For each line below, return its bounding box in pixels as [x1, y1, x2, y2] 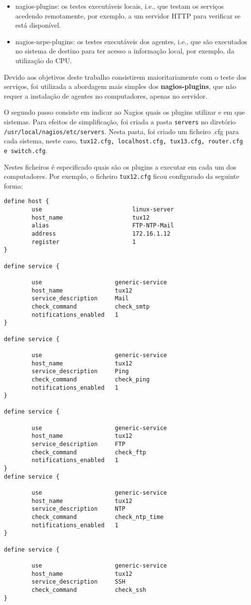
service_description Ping [31, 368, 129, 375]
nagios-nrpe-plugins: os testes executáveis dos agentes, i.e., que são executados [15, 36, 248, 46]
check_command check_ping [31, 376, 150, 383]
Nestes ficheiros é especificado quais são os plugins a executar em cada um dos [4, 161, 236, 172]
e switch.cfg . [4, 145, 47, 155]
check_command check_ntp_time [31, 514, 164, 520]
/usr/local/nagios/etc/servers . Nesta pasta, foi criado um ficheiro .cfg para [4, 126, 239, 136]
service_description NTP [31, 505, 125, 513]
